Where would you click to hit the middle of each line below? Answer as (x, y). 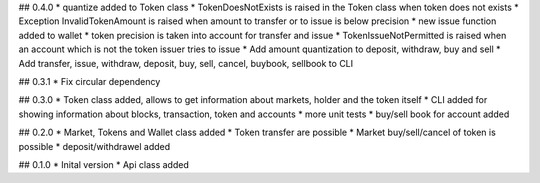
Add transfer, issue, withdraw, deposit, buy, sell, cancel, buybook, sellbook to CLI (186, 63)
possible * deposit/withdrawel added (94, 146)
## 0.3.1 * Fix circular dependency (89, 81)
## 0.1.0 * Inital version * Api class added (103, 164)
